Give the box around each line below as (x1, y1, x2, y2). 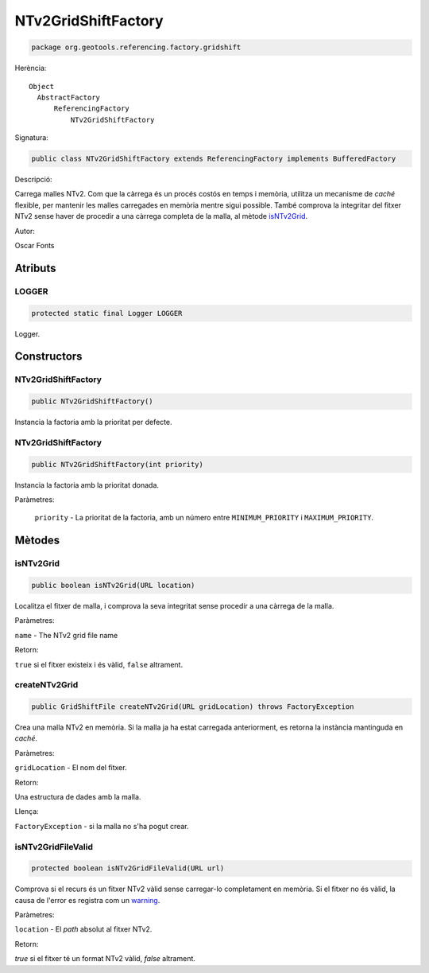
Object (29, 82, 55, 91)
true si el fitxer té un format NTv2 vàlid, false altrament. (14, 954, 196, 963)
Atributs (14, 261, 56, 274)
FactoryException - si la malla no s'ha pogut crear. (14, 821, 190, 831)
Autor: (14, 226, 36, 235)
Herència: (14, 64, 47, 73)
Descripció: (14, 175, 52, 185)
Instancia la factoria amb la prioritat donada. (14, 480, 159, 489)
